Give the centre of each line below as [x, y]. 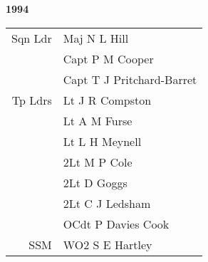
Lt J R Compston [107, 100]
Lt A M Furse [98, 120]
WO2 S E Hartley [108, 244]
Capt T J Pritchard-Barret [130, 79]
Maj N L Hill [96, 38]
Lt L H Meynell [102, 141]
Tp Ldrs [32, 100]
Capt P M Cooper [108, 58]
